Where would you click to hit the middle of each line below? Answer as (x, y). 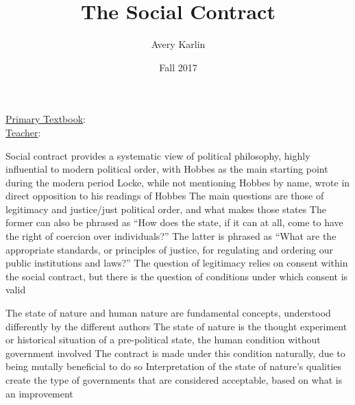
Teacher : (23, 132)
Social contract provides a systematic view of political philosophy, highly (158, 155)
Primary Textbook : (46, 119)
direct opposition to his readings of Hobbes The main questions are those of (165, 196)
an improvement (39, 393)
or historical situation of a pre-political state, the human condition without (163, 340)
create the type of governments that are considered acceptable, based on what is (174, 380)
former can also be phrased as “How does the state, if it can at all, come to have (174, 222)
